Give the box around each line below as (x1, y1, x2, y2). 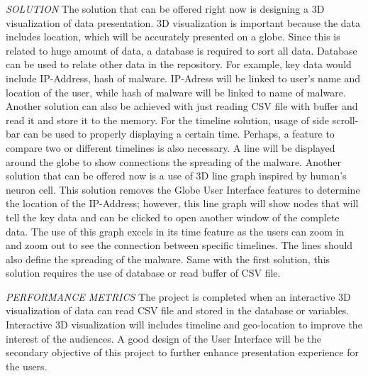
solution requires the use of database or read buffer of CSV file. (6, 265, 281, 280)
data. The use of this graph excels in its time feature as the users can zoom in (6, 223, 345, 238)
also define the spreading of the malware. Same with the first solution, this (6, 251, 330, 266)
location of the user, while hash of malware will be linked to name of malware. (6, 84, 346, 99)
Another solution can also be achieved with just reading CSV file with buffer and (6, 99, 358, 114)
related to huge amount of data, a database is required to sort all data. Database (6, 43, 357, 57)
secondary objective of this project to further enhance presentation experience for (6, 345, 359, 360)
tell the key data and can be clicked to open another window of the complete (6, 209, 340, 224)
